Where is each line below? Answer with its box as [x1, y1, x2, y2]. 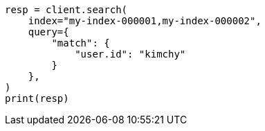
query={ [28, 26, 69, 37]
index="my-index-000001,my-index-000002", [28, 15, 262, 26]
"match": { [51, 37, 110, 49]
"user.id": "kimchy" [75, 49, 186, 60]
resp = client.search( [5, 4, 128, 15]
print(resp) [5, 93, 69, 104]
